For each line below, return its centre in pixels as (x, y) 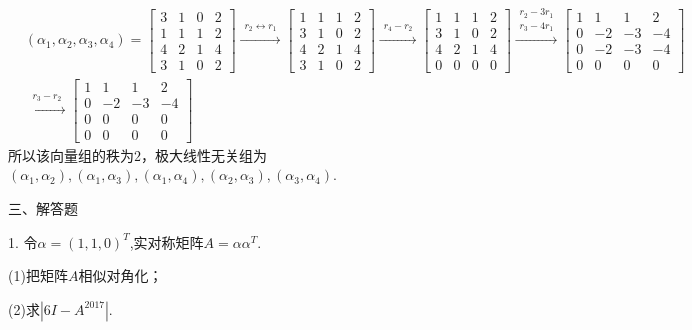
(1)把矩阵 (38, 275)
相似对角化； (120, 275)
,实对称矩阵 (166, 241)
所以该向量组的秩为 (71, 154)
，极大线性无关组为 (204, 154)
